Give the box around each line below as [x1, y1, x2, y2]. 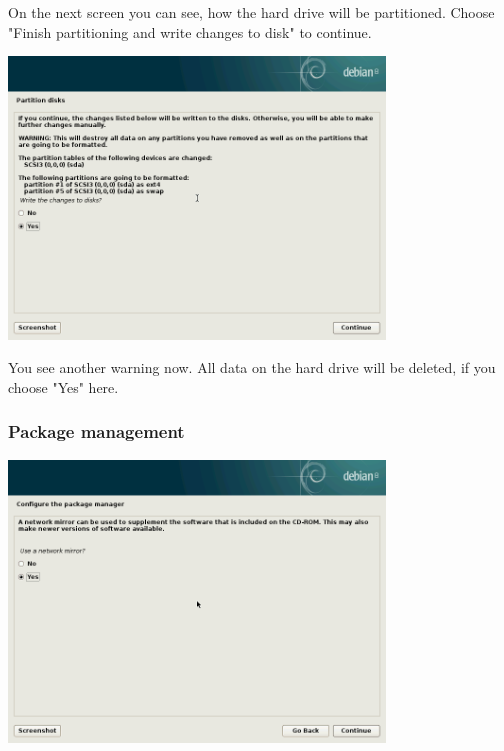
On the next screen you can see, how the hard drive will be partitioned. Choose [8, 2, 495, 22]
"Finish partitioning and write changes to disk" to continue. [8, 21, 372, 42]
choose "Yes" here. [8, 376, 119, 397]
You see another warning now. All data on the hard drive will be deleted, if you [8, 357, 496, 378]
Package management [8, 419, 185, 444]
